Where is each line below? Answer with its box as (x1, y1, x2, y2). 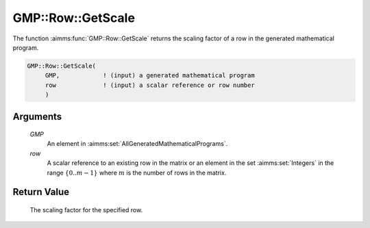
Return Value (12, 186, 70, 198)
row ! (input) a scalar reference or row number (45, 81, 255, 89)
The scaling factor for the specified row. (29, 206, 143, 214)
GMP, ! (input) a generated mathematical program (45, 72, 255, 79)
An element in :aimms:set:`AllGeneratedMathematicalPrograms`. (47, 140, 228, 148)
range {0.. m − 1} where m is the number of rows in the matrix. (47, 168, 227, 177)
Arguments (12, 110, 62, 123)
